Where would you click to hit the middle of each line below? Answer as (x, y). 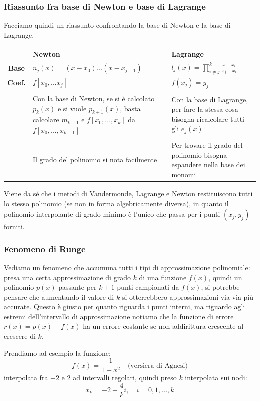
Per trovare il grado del (207, 145)
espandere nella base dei (208, 165)
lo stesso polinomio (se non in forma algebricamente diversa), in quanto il (116, 203)
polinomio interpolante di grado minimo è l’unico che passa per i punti (112, 214)
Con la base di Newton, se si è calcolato (94, 99)
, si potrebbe (220, 287)
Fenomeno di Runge (45, 248)
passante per (78, 287)
